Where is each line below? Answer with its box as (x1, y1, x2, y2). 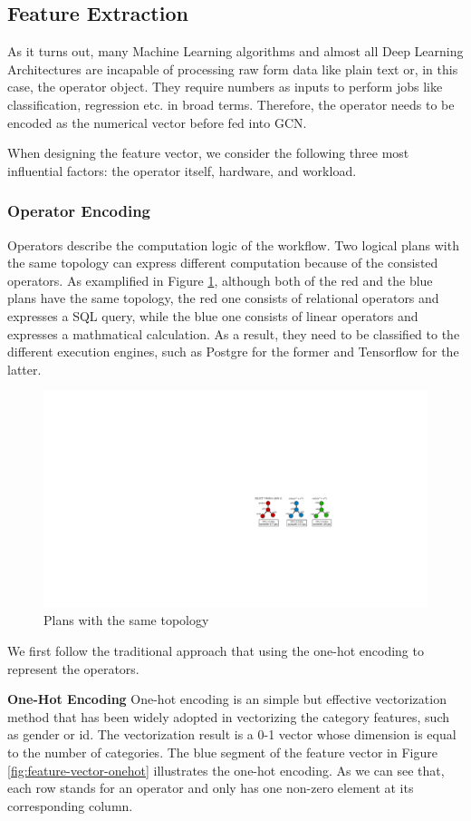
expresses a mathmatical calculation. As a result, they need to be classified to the (7, 324, 460, 343)
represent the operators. (7, 659, 139, 678)
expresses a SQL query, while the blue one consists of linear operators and (7, 306, 418, 325)
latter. (7, 359, 42, 378)
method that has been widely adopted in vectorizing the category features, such (7, 707, 450, 726)
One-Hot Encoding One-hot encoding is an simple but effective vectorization (7, 689, 447, 709)
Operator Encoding (7, 200, 151, 222)
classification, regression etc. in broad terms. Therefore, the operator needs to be (7, 94, 455, 113)
